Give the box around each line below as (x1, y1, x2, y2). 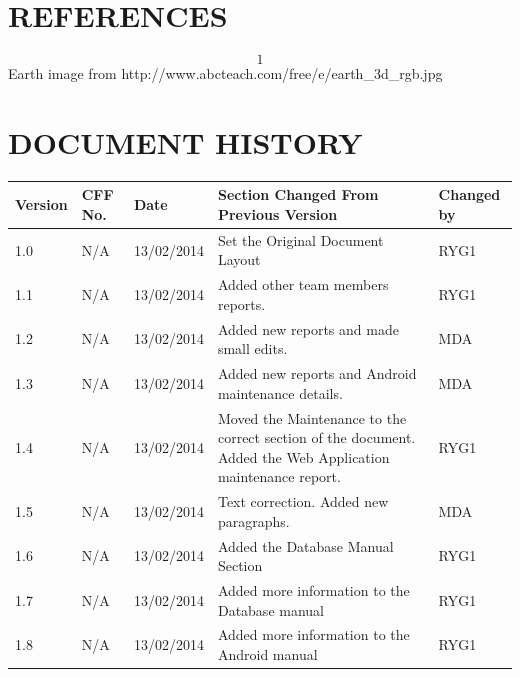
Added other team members (217, 274, 389, 295)
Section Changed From (217, 184, 379, 205)
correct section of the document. (217, 427, 416, 448)
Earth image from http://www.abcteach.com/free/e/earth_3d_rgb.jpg (8, 63, 443, 84)
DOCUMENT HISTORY (8, 121, 363, 162)
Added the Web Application (217, 446, 390, 467)
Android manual (217, 644, 318, 665)
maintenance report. (217, 466, 341, 487)
